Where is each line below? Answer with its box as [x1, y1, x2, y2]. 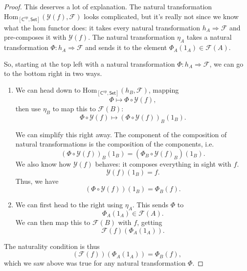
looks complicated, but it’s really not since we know [84, 11, 239, 21]
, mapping [148, 84, 179, 95]
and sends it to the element [85, 42, 167, 52]
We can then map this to [15, 217, 90, 227]
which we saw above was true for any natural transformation [4, 258, 186, 268]
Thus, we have [15, 175, 59, 186]
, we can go [209, 58, 244, 69]
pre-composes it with [4, 32, 67, 42]
